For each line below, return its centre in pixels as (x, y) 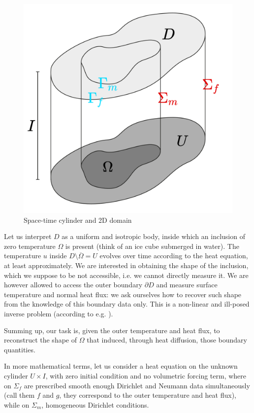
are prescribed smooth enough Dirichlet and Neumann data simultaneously (137, 385)
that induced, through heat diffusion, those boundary (167, 340)
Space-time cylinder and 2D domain (78, 220)
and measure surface (187, 285)
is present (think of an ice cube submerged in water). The (152, 246)
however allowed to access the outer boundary (73, 285)
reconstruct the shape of (41, 340)
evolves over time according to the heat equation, (174, 256)
